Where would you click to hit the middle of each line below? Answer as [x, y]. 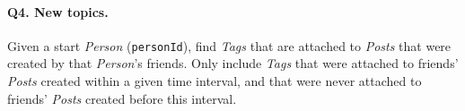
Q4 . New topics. [58, 11]
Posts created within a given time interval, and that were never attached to [215, 81]
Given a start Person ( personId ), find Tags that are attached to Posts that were [229, 45]
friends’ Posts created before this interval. [122, 98]
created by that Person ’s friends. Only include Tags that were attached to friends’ [233, 63]
